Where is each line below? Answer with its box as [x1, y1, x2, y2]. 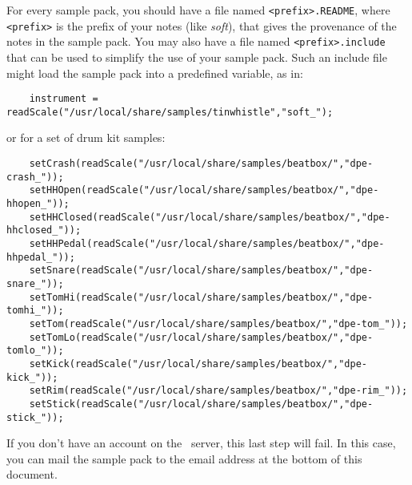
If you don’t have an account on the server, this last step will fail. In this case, [6, 434, 396, 451]
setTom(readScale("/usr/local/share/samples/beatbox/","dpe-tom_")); [29, 317, 408, 329]
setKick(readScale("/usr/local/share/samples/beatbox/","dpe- [29, 358, 368, 370]
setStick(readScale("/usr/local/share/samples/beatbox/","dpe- [29, 398, 374, 410]
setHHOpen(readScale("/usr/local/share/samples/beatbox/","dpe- [29, 184, 379, 196]
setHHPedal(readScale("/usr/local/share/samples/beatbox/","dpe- [29, 238, 385, 249]
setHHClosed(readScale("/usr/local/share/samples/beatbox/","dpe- [29, 211, 390, 223]
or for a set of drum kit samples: [6, 129, 166, 146]
